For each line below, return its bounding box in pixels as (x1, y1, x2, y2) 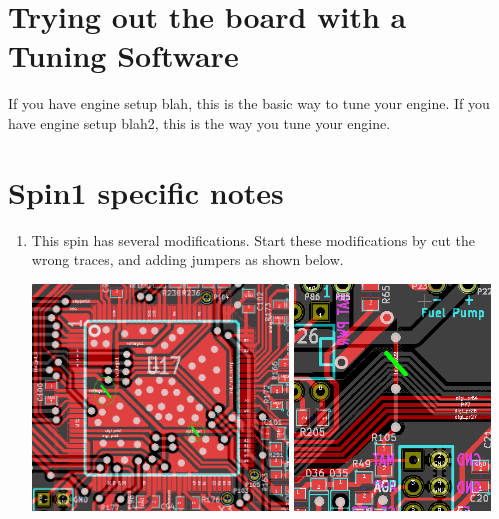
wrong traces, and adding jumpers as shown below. (31, 249, 344, 270)
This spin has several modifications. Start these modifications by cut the (31, 229, 475, 250)
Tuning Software (8, 35, 239, 76)
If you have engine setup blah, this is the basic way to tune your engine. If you (8, 93, 490, 114)
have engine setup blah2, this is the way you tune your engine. (8, 112, 391, 133)
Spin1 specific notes (8, 171, 284, 212)
